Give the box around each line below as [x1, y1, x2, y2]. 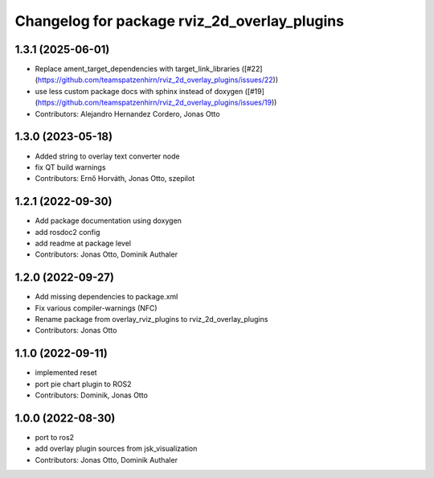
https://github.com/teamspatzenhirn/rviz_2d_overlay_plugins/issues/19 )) [37, 97, 277, 108]
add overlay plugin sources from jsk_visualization [35, 443, 198, 454]
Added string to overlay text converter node [35, 151, 180, 161]
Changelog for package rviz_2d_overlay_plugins [14, 12, 345, 30]
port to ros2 [35, 433, 75, 443]
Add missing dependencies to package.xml [35, 292, 178, 302]
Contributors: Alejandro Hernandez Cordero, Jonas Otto [35, 109, 220, 118]
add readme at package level [35, 238, 132, 248]
